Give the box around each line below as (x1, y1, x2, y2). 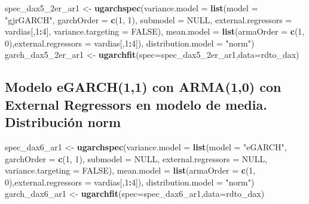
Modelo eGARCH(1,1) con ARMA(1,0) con (5, 78, 282, 96)
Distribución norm (5, 113, 121, 131)
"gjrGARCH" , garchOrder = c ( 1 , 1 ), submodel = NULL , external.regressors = (5, 13, 292, 26)
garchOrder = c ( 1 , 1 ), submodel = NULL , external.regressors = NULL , (5, 152, 268, 165)
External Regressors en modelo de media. (5, 95, 267, 113)
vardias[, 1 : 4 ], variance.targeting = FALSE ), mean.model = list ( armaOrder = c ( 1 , (5, 25, 305, 38)
